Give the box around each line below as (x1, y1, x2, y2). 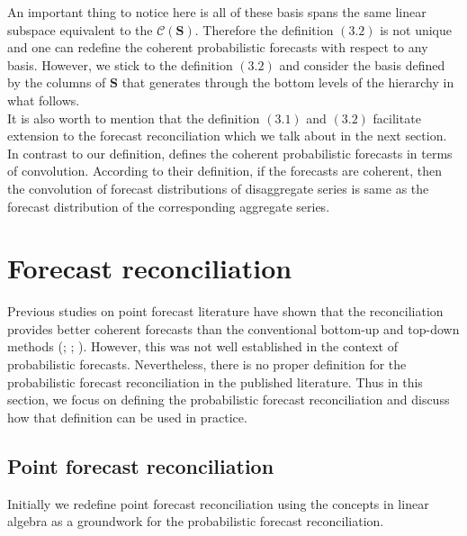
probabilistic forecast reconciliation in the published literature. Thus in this (7, 372, 423, 391)
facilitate (373, 108, 421, 127)
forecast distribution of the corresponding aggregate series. (7, 196, 330, 215)
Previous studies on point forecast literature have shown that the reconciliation (7, 302, 444, 321)
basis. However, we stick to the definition (7, 55, 233, 74)
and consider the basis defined (279, 55, 445, 74)
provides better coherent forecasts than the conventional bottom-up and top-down (7, 319, 460, 338)
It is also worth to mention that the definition (7, 108, 260, 127)
